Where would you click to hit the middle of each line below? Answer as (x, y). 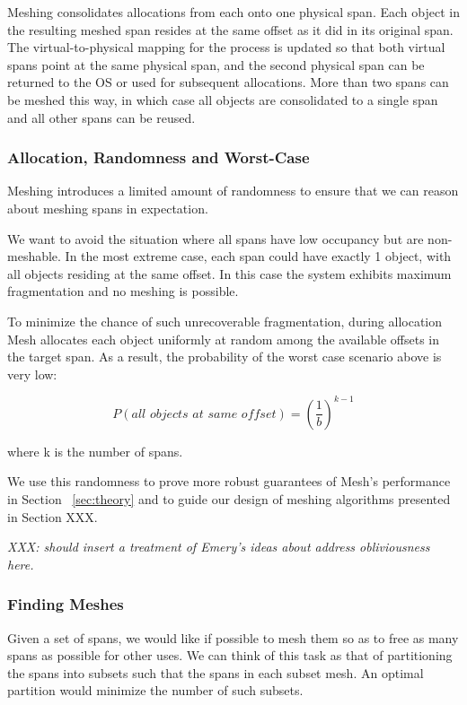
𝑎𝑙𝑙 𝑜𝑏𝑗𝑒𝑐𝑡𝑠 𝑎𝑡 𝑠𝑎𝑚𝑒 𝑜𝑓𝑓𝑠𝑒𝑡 (204, 414)
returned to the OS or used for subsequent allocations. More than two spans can (228, 82)
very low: (32, 374)
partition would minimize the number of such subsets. (155, 690)
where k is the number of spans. (95, 451)
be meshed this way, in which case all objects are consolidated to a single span (223, 99)
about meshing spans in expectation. (108, 208)
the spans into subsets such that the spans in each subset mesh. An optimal (216, 672)
